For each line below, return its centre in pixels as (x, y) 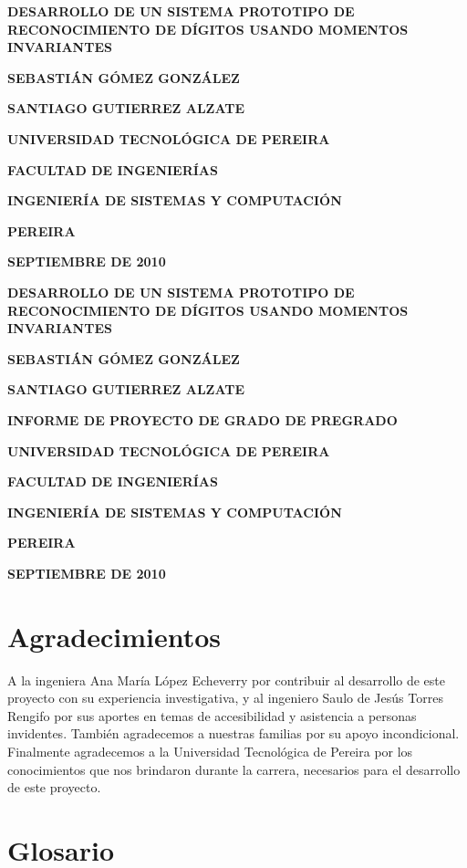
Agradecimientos (114, 636)
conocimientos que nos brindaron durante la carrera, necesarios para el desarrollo (234, 769)
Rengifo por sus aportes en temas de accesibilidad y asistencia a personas (212, 715)
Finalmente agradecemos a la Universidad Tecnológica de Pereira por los (210, 751)
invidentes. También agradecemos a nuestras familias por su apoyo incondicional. (233, 733)
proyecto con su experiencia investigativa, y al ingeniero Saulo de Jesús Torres (225, 698)
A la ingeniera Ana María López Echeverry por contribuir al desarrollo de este (227, 680)
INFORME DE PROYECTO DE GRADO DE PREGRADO (202, 419)
